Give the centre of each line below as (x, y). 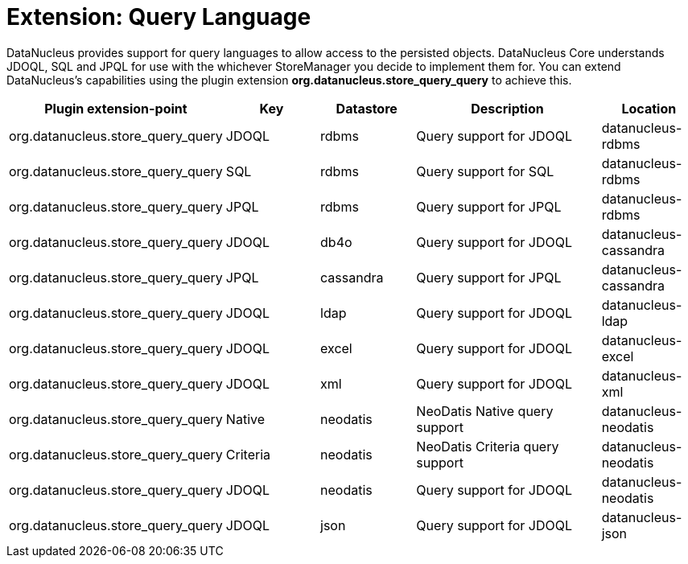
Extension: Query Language (159, 17)
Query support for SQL (485, 171)
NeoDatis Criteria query (488, 446)
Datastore (367, 108)
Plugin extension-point (116, 108)
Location (649, 108)
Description (507, 108)
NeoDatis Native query (485, 411)
